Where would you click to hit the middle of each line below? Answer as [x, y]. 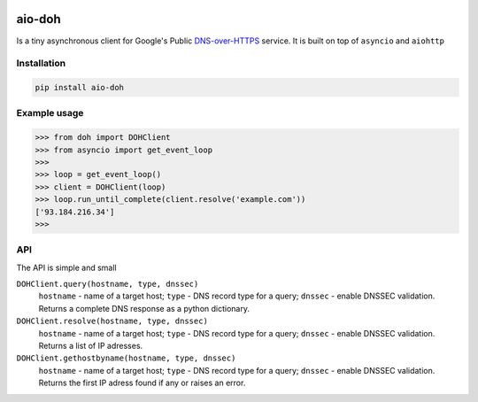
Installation [41, 64]
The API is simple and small [66, 267]
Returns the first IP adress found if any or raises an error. [142, 383]
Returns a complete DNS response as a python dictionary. [144, 308]
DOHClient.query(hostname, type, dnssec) [108, 284]
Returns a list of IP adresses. [91, 346]
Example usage [50, 113]
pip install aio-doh [79, 88]
